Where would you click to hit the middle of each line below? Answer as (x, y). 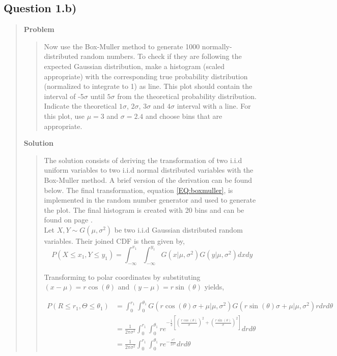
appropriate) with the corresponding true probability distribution (146, 76)
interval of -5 (64, 96)
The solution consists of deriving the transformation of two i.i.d (143, 160)
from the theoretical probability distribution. (187, 96)
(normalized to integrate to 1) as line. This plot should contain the (148, 86)
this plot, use (64, 116)
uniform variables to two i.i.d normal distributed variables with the (149, 170)
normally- (217, 46)
